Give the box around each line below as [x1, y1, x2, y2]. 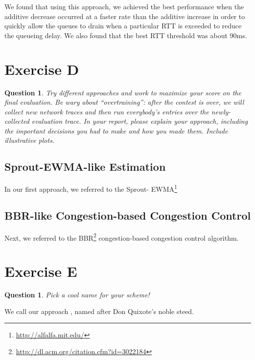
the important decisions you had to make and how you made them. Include [4, 125, 228, 135]
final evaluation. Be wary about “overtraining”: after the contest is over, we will [4, 97, 244, 107]
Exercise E [4, 261, 77, 281]
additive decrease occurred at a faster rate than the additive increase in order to [4, 11, 245, 21]
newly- [211, 106, 231, 116]
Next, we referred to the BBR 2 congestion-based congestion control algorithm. [4, 231, 239, 243]
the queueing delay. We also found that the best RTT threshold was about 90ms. [4, 30, 247, 40]
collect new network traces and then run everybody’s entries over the [4, 106, 209, 116]
